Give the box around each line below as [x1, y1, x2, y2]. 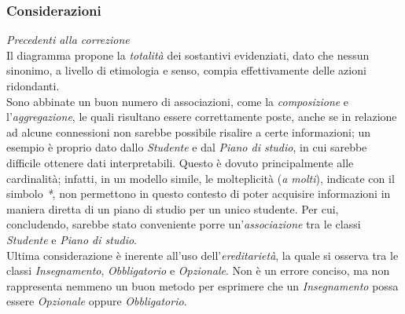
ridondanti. [6, 78, 60, 93]
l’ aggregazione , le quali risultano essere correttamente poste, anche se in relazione [6, 108, 397, 125]
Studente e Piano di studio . [6, 231, 137, 247]
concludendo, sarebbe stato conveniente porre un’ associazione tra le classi [6, 216, 361, 232]
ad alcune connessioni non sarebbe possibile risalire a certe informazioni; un [6, 123, 371, 140]
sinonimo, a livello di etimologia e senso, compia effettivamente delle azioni [6, 62, 366, 78]
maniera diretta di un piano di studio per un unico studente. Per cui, [6, 200, 339, 217]
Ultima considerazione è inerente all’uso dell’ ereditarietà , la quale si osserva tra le [6, 246, 399, 263]
